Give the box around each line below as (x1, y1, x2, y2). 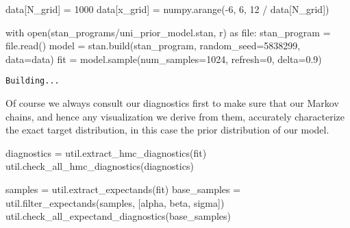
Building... (5, 76, 60, 86)
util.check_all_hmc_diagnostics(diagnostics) (5, 159, 194, 173)
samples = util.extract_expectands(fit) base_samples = (5, 182, 241, 196)
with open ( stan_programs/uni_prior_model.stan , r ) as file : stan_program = (5, 25, 331, 39)
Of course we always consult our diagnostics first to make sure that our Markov (5, 96, 339, 110)
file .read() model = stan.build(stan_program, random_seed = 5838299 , (5, 38, 301, 53)
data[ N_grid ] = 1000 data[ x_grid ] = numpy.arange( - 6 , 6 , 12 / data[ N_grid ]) (5, 2, 329, 16)
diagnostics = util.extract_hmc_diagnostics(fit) (5, 145, 207, 160)
